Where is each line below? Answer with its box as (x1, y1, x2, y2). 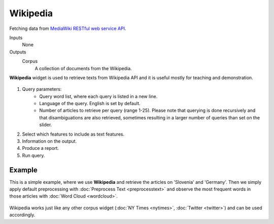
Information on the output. (22, 138, 77, 144)
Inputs (9, 35, 23, 41)
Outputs (9, 49, 26, 55)
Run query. (22, 152, 45, 158)
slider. (39, 122, 52, 128)
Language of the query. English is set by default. (39, 101, 141, 107)
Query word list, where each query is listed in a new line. (39, 93, 158, 99)
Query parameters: (22, 86, 62, 92)
